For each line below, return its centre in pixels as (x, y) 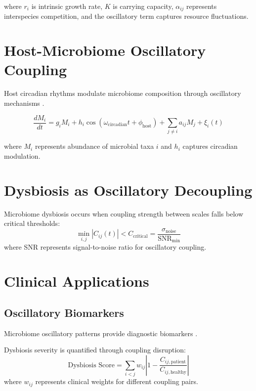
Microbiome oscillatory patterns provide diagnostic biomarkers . (101, 333)
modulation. (22, 155)
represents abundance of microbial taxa (94, 146)
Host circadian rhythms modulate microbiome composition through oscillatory (123, 93)
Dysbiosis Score (91, 365)
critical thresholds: (32, 223)
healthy (178, 372)
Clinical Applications (77, 281)
